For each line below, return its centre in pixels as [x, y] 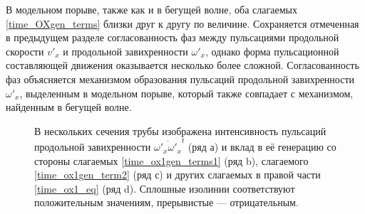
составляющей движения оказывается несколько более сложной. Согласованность [182, 65]
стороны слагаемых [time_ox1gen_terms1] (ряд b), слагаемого [171, 160]
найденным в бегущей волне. [69, 107]
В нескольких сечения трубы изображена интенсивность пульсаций [180, 130]
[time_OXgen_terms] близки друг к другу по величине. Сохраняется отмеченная [182, 23]
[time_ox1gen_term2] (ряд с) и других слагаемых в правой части [178, 175]
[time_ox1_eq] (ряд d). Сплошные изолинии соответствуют [165, 188]
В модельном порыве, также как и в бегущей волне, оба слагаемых [151, 9]
